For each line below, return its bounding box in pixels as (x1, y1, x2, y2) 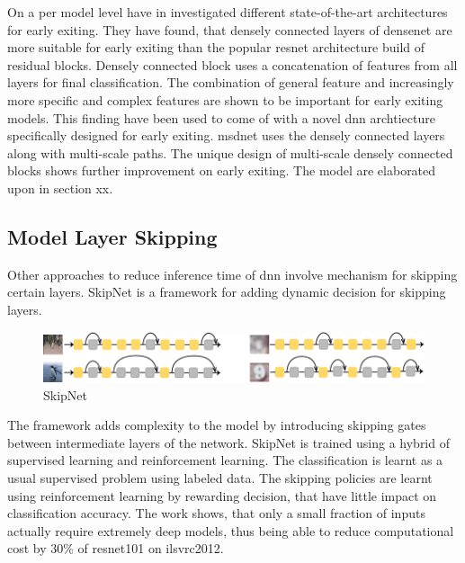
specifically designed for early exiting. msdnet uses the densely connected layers (7, 126, 445, 145)
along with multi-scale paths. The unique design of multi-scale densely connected (7, 143, 453, 162)
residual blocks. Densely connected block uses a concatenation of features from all (7, 55, 458, 74)
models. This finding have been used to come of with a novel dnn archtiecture (7, 108, 435, 127)
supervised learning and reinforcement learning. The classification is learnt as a (7, 451, 443, 469)
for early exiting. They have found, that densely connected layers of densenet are (7, 20, 452, 39)
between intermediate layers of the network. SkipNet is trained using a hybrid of (7, 433, 450, 451)
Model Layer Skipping (7, 222, 218, 250)
